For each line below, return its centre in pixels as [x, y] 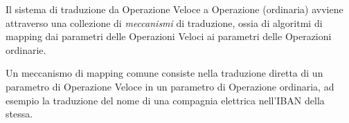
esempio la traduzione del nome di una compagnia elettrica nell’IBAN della [165, 100]
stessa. [19, 114]
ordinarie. [26, 49]
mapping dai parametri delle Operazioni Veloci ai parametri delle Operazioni [169, 36]
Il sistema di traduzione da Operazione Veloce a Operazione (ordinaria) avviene [174, 9]
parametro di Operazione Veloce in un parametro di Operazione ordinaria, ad [170, 86]
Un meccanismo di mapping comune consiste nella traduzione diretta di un [164, 73]
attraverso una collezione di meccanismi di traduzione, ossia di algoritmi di [164, 22]
